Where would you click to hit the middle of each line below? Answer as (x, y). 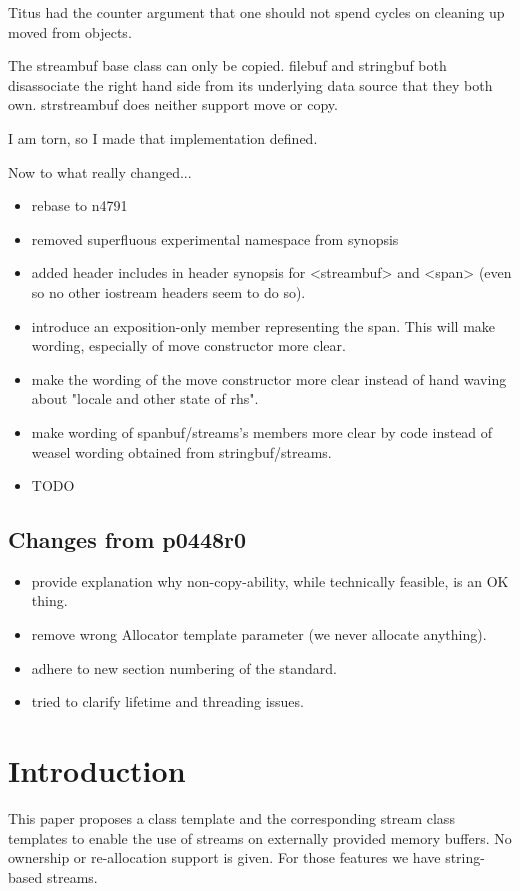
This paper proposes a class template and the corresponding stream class (231, 817)
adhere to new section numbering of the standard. (184, 667)
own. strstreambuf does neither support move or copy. (173, 104)
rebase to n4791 (79, 205)
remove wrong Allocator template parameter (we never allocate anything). (259, 634)
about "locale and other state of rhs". (145, 398)
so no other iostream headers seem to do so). (168, 291)
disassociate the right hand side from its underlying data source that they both (250, 84)
